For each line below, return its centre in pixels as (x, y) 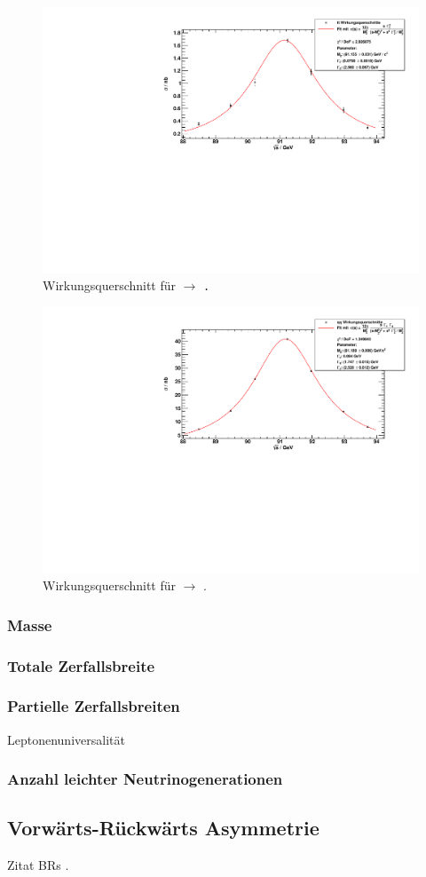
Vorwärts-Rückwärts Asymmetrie (163, 828)
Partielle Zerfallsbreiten (94, 706)
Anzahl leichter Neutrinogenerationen (145, 779)
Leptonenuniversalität (66, 739)
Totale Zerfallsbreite (81, 665)
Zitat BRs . (38, 865)
